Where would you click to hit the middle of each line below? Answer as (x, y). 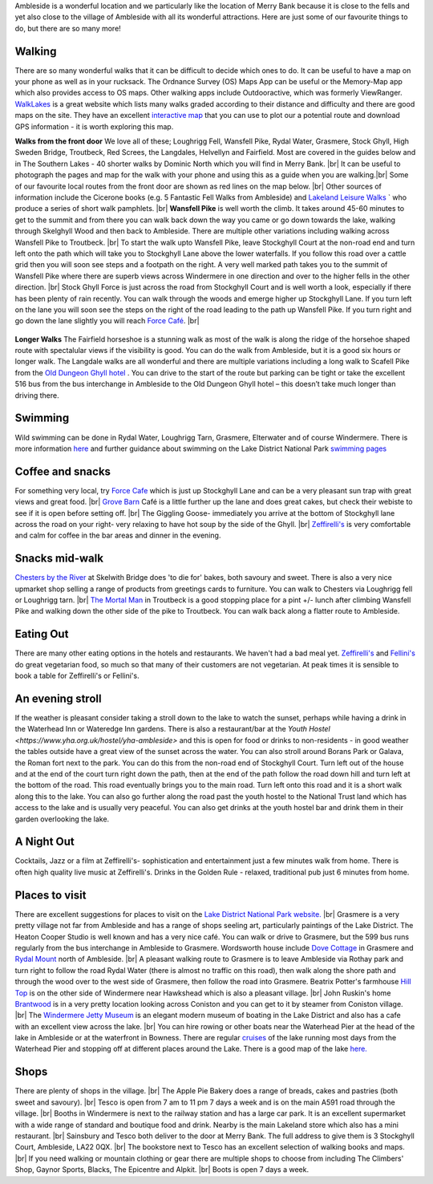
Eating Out (42, 634)
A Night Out (45, 842)
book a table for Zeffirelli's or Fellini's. (77, 676)
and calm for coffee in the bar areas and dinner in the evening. (118, 535)
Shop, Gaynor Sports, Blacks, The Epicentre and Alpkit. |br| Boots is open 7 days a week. (162, 1170)
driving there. (37, 395)
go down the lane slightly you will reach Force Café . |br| (107, 321)
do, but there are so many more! (68, 28)
